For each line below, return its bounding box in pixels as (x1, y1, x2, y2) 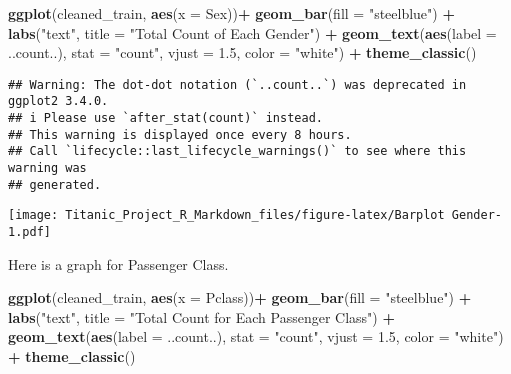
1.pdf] (8, 225, 51, 240)
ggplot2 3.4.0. (8, 94, 109, 109)
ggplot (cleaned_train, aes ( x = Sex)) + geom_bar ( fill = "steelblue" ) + (8, 3, 455, 23)
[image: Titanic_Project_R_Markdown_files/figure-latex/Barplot (8, 208, 445, 223)
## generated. (8, 177, 102, 192)
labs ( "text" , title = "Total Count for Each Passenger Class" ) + (8, 306, 395, 327)
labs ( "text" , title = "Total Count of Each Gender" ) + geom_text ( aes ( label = (8, 22, 497, 43)
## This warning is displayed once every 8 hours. (8, 127, 352, 142)
